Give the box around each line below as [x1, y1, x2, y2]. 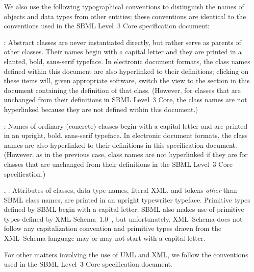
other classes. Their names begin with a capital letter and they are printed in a [4, 46, 242, 57]
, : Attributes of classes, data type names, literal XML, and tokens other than [4, 185, 237, 195]
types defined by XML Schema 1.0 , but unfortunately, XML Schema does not [4, 213, 243, 224]
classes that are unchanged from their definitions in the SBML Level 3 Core [4, 159, 233, 169]
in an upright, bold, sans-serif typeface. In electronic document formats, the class [4, 130, 248, 140]
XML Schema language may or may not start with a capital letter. [4, 233, 205, 243]
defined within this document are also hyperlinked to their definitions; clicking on [4, 66, 249, 76]
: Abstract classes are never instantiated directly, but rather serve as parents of [4, 37, 241, 47]
